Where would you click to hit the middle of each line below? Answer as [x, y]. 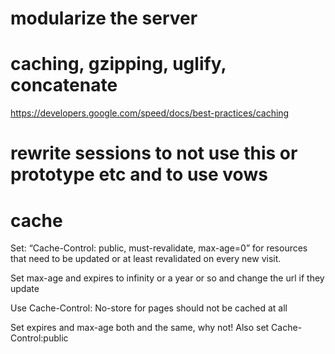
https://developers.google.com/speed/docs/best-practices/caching [150, 113]
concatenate [64, 85]
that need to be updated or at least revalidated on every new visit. [146, 259]
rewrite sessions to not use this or [154, 153]
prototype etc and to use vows [139, 174]
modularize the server [104, 18]
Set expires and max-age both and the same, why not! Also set [140, 328]
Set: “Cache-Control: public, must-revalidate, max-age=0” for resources [159, 248]
